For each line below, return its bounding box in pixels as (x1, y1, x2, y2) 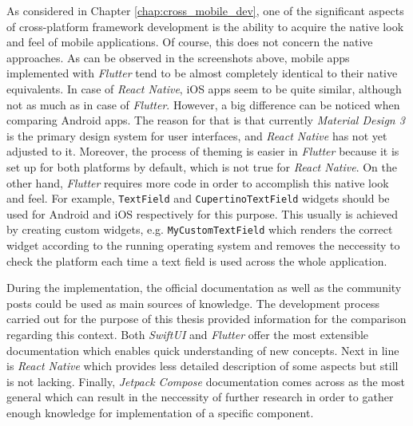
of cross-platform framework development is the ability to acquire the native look (6, 18, 404, 34)
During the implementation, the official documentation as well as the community (6, 279, 402, 296)
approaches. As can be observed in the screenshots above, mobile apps (6, 49, 350, 65)
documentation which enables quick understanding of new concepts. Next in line (6, 341, 399, 358)
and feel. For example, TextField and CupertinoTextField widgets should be (6, 190, 390, 207)
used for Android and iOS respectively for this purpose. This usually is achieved (6, 205, 398, 222)
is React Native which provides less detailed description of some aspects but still (6, 357, 399, 374)
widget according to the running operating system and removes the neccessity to (6, 237, 400, 254)
